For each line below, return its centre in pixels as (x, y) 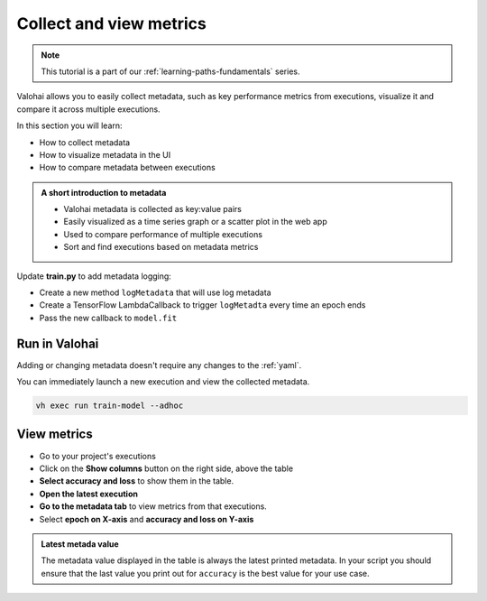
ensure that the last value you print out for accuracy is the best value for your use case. (205, 573)
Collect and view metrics (111, 23)
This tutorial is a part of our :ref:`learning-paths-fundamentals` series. (170, 71)
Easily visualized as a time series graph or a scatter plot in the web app (196, 222)
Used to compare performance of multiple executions (163, 234)
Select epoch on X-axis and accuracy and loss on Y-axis (147, 519)
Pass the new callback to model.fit (108, 318)
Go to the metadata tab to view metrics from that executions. (153, 506)
